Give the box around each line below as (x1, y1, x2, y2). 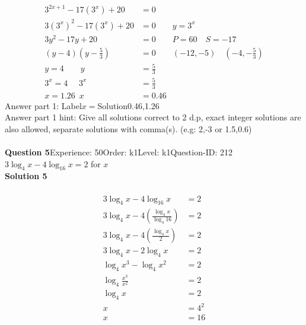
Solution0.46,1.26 (97, 99, 160, 111)
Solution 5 (5, 170, 47, 182)
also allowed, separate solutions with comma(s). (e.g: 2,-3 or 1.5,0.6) (5, 122, 252, 135)
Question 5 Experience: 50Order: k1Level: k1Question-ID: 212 (5, 145, 232, 158)
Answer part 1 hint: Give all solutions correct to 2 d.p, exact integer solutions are (5, 111, 301, 123)
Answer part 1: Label (5, 99, 82, 111)
